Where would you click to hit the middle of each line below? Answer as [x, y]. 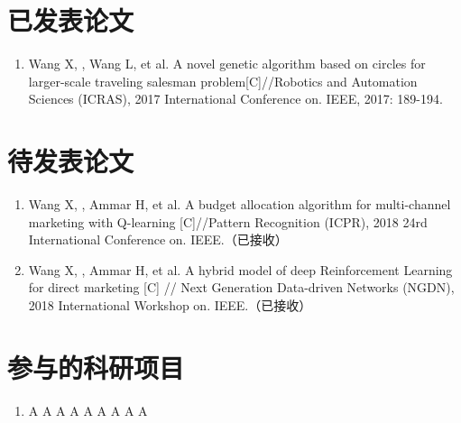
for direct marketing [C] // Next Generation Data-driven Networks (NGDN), [241, 287]
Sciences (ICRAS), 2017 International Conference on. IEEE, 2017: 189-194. [235, 99]
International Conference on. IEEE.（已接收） [158, 239]
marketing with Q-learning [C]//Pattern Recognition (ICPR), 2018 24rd [228, 221]
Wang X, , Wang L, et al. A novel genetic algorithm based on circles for [227, 64]
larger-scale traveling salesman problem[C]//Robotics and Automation [223, 81]
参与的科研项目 [96, 367]
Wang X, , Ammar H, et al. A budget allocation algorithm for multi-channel [240, 204]
